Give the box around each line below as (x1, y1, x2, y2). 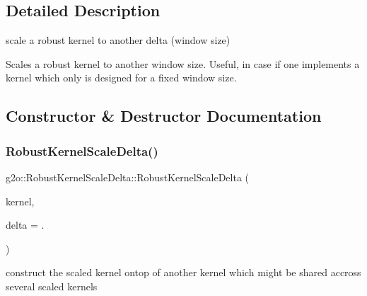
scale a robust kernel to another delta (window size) (6, 33, 231, 47)
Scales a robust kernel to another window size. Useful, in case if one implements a (6, 56, 360, 71)
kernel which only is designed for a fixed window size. (6, 70, 237, 85)
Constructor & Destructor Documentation (6, 105, 322, 127)
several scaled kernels (6, 278, 98, 293)
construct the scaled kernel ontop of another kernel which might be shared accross (6, 265, 361, 280)
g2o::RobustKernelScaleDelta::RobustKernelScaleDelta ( (6, 169, 250, 184)
